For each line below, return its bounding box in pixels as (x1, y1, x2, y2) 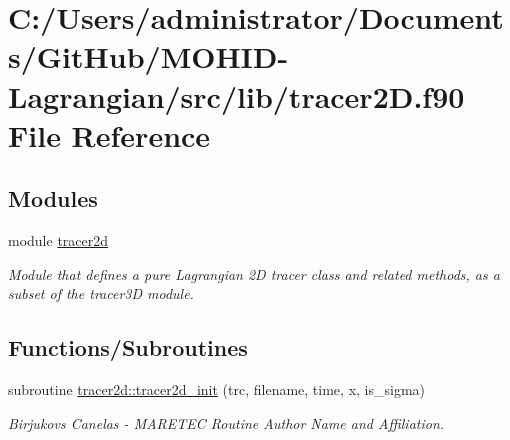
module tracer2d (8, 230, 109, 251)
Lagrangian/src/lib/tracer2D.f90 (8, 75, 465, 116)
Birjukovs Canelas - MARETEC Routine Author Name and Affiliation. (8, 412, 445, 433)
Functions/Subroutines (8, 332, 248, 363)
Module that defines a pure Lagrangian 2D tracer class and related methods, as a (8, 263, 500, 284)
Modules (8, 183, 98, 214)
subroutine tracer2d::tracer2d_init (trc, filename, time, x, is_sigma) (8, 379, 425, 400)
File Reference (8, 114, 211, 155)
